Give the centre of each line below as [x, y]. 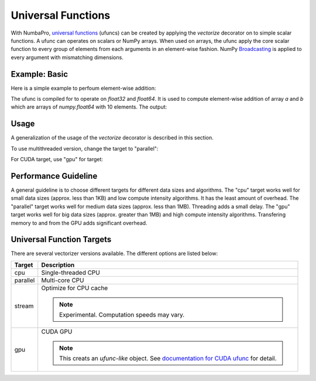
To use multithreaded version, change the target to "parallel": [85, 148]
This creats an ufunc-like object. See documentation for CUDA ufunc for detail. [168, 358]
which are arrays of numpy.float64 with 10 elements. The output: [89, 107]
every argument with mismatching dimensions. [67, 57]
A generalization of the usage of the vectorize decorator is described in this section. [112, 138]
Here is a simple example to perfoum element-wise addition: [83, 88]
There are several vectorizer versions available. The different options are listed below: [114, 254]
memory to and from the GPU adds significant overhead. [79, 223]
